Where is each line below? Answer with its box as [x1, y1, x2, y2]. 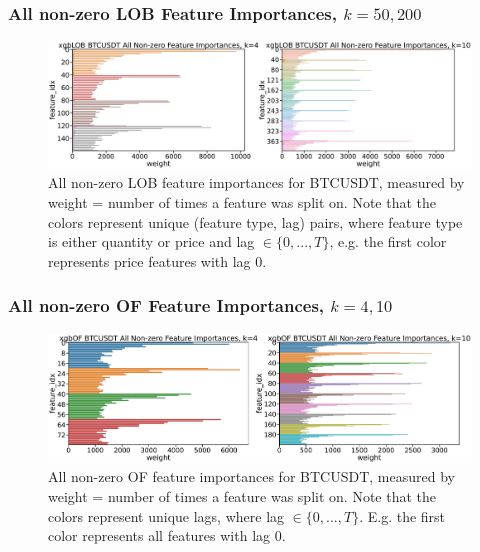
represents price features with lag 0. [48, 250, 267, 271]
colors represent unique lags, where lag [48, 505, 285, 526]
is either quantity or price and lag [48, 231, 255, 252]
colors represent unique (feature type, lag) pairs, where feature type [48, 211, 463, 232]
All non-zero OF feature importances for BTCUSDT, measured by [48, 466, 455, 487]
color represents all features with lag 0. [48, 525, 286, 546]
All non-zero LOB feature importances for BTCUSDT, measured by [48, 172, 465, 193]
